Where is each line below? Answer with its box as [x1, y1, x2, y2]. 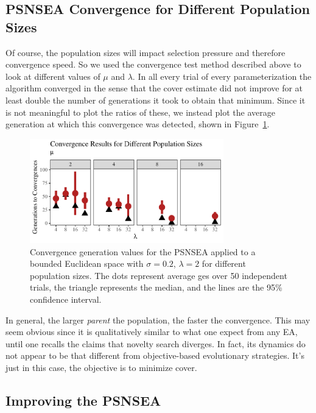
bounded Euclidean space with [30, 257, 144, 270]
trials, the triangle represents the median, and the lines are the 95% [30, 281, 283, 294]
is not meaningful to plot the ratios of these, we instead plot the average [5, 105, 275, 118]
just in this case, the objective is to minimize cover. [5, 361, 197, 373]
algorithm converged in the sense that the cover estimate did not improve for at [5, 82, 303, 94]
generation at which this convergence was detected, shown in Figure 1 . [5, 118, 270, 130]
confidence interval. [30, 292, 102, 305]
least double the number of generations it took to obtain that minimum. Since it [5, 93, 306, 106]
